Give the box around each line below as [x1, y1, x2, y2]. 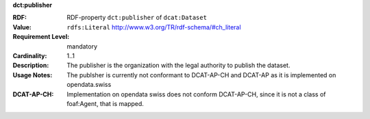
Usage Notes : [12, 70, 53, 79]
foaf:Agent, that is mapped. [66, 99, 144, 107]
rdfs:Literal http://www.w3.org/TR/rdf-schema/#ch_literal [66, 23, 241, 31]
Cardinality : [12, 51, 47, 59]
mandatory [66, 42, 98, 51]
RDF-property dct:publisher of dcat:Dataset [66, 14, 207, 22]
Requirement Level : [12, 33, 70, 41]
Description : [12, 62, 49, 70]
